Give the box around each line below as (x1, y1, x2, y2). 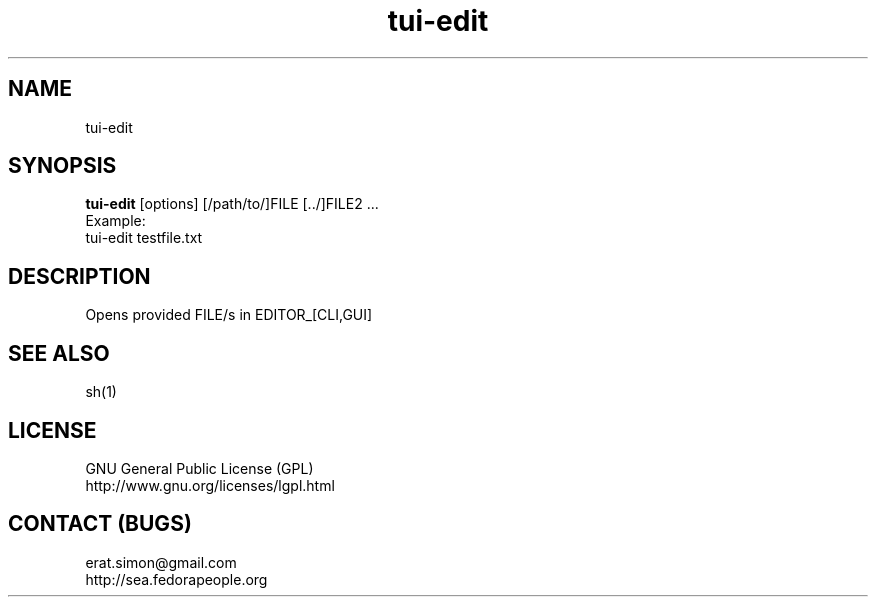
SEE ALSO (8, 340, 110, 366)
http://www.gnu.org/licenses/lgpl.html (85, 476, 335, 494)
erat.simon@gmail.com (85, 553, 237, 571)
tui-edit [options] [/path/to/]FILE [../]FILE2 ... (85, 195, 379, 213)
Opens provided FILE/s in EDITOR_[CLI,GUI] (85, 306, 373, 324)
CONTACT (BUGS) (8, 511, 192, 537)
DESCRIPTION (8, 263, 151, 289)
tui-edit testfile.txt (85, 229, 203, 247)
